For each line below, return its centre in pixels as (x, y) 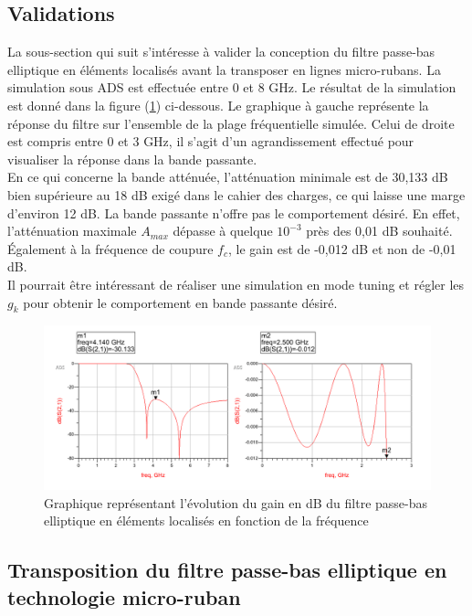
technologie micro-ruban (124, 596)
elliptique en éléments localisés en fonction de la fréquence (206, 520)
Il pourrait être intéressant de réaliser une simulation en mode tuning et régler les (236, 284)
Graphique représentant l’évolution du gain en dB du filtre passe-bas (236, 502)
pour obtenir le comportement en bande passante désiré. (180, 302)
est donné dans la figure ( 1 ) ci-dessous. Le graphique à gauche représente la (218, 105)
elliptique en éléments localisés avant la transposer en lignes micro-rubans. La (224, 69)
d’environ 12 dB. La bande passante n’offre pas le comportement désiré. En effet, (234, 212)
